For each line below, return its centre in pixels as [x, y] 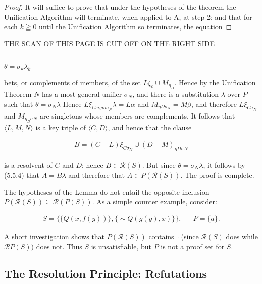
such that [19, 104]
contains [161, 236]
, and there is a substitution [176, 94]
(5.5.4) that [22, 175]
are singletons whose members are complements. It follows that [137, 115]
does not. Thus [59, 246]
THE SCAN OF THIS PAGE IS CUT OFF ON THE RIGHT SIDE [110, 43]
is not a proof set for [193, 246]
